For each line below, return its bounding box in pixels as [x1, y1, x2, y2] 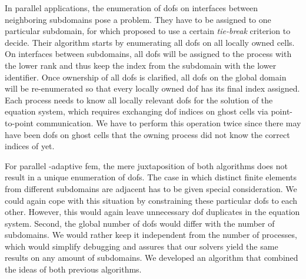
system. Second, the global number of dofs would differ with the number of [5, 217, 275, 229]
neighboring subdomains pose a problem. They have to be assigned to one [5, 13, 271, 25]
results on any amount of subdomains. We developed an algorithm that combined [5, 251, 298, 264]
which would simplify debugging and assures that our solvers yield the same [5, 240, 278, 252]
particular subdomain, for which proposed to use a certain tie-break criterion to [5, 25, 291, 37]
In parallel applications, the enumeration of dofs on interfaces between [5, 2, 258, 14]
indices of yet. [5, 140, 55, 152]
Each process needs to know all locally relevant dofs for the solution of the [5, 93, 273, 106]
